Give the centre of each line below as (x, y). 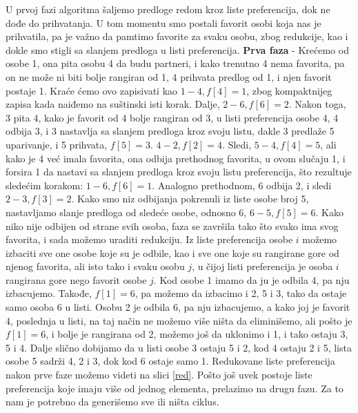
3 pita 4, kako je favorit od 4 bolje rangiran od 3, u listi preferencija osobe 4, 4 (172, 117)
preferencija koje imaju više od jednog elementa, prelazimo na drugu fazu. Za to (175, 388)
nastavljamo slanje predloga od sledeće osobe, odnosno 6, (126, 212)
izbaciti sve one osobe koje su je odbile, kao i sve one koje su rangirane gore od (172, 252)
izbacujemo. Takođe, (49, 293)
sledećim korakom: (44, 185)
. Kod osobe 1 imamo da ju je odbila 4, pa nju (251, 279)
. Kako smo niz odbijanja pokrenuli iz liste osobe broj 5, (190, 199)
